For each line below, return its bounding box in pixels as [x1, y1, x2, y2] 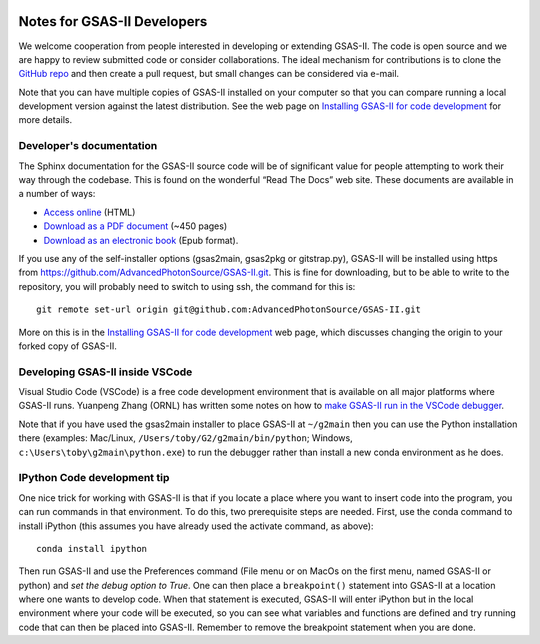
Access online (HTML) [43, 206, 136, 218]
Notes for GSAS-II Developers [18, 13, 208, 30]
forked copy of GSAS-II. [18, 340, 117, 352]
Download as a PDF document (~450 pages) [43, 220, 228, 232]
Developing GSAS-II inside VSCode [18, 365, 193, 379]
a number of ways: [18, 188, 96, 200]
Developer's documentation [18, 139, 158, 153]
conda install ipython [36, 543, 148, 554]
